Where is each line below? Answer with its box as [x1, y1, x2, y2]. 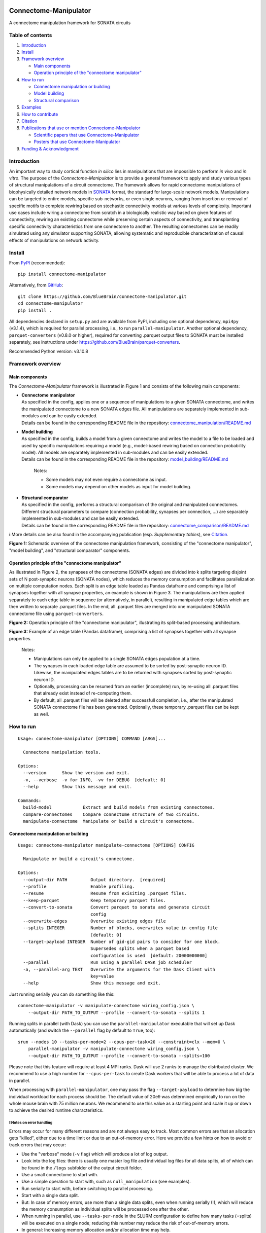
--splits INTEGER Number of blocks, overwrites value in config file [23, 925, 218, 931]
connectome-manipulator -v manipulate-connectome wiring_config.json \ [18, 1003, 195, 1009]
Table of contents [9, 32, 52, 39]
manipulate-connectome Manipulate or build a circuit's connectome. [23, 819, 195, 824]
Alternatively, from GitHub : [9, 282, 64, 288]
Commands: [18, 798, 41, 803]
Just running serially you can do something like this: [9, 991, 115, 997]
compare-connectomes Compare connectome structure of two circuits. [23, 811, 200, 817]
